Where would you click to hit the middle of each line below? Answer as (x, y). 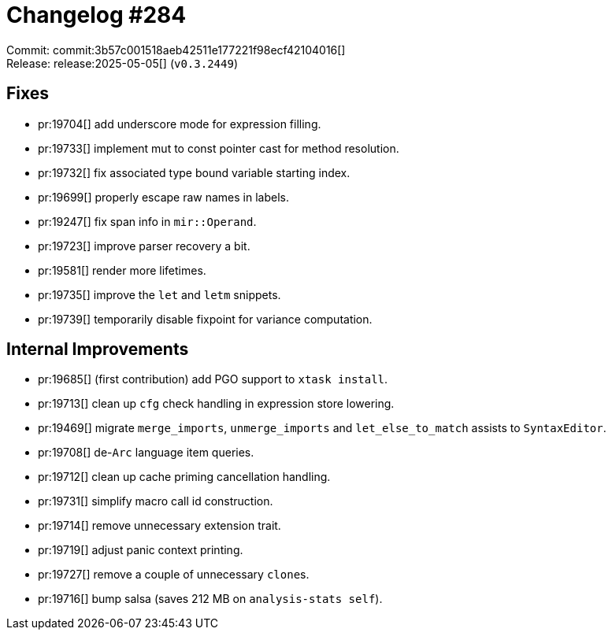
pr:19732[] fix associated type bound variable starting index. (194, 172)
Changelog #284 (96, 15)
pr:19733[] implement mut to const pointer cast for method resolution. (219, 148)
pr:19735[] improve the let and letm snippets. (159, 294)
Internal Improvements (98, 349)
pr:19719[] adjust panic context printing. (141, 550)
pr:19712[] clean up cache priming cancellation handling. (184, 477)
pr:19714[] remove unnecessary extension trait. (159, 526)
